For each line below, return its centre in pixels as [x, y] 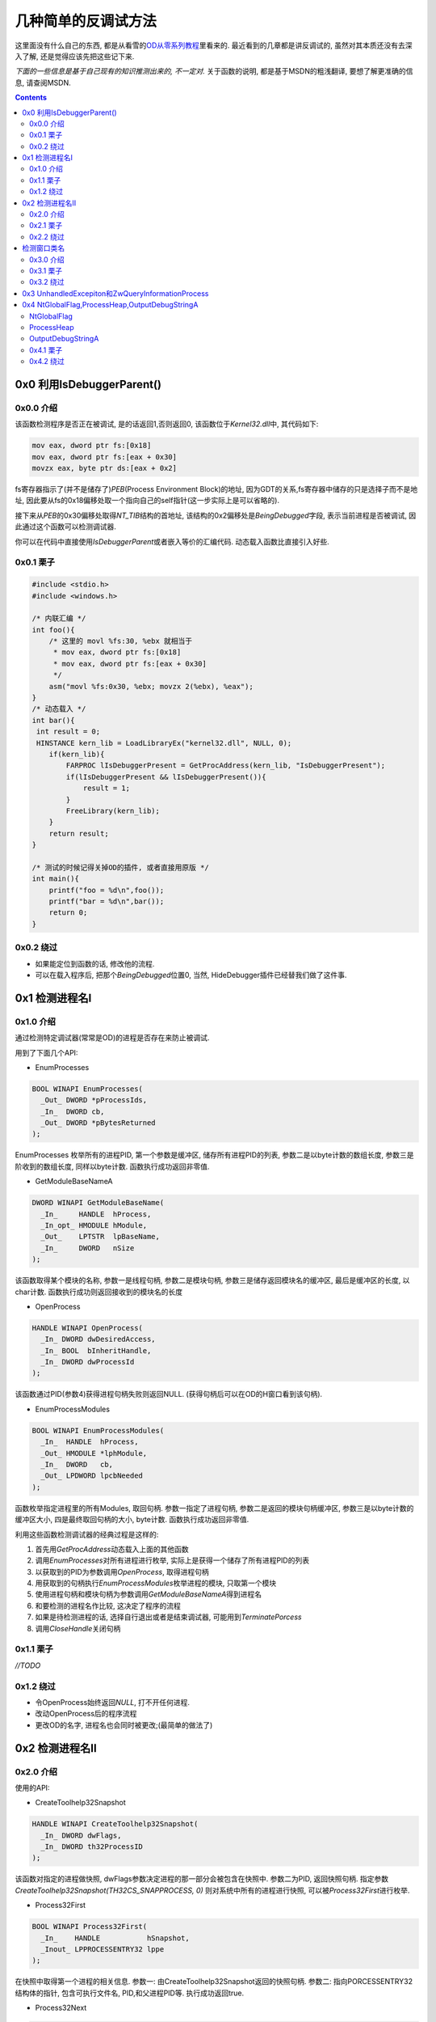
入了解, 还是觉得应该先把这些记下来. [75, 56]
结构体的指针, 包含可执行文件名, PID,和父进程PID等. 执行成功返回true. [130, 1993]
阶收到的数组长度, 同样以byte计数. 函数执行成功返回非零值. [112, 1166]
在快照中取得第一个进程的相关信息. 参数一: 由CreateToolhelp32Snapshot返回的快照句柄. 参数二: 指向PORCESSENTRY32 [214, 1982]
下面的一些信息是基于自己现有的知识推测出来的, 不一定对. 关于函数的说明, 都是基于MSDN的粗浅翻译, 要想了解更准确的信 [214, 71]
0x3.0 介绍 [47, 260]
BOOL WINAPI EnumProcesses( [87, 1089]
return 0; [68, 913]
